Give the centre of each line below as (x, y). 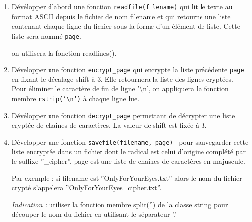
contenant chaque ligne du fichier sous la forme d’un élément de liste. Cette (126, 26)
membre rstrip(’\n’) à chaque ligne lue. (76, 98)
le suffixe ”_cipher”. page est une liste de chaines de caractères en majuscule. (128, 161)
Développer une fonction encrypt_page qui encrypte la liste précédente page (128, 69)
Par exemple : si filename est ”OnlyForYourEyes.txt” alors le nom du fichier (127, 178)
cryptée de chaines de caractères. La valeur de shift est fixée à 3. (109, 125)
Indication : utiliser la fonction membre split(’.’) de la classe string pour (120, 204)
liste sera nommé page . (46, 36)
